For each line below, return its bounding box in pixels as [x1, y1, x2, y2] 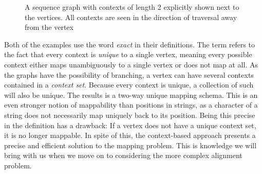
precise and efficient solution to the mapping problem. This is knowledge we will [4, 140, 257, 150]
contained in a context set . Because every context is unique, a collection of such [4, 79, 254, 90]
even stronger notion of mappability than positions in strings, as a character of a [4, 99, 258, 110]
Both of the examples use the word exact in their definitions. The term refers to [4, 39, 255, 49]
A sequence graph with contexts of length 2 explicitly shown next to [25, 2, 239, 12]
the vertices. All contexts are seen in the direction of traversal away [25, 11, 237, 22]
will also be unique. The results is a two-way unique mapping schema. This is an [4, 89, 258, 100]
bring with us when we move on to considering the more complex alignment [4, 150, 242, 161]
